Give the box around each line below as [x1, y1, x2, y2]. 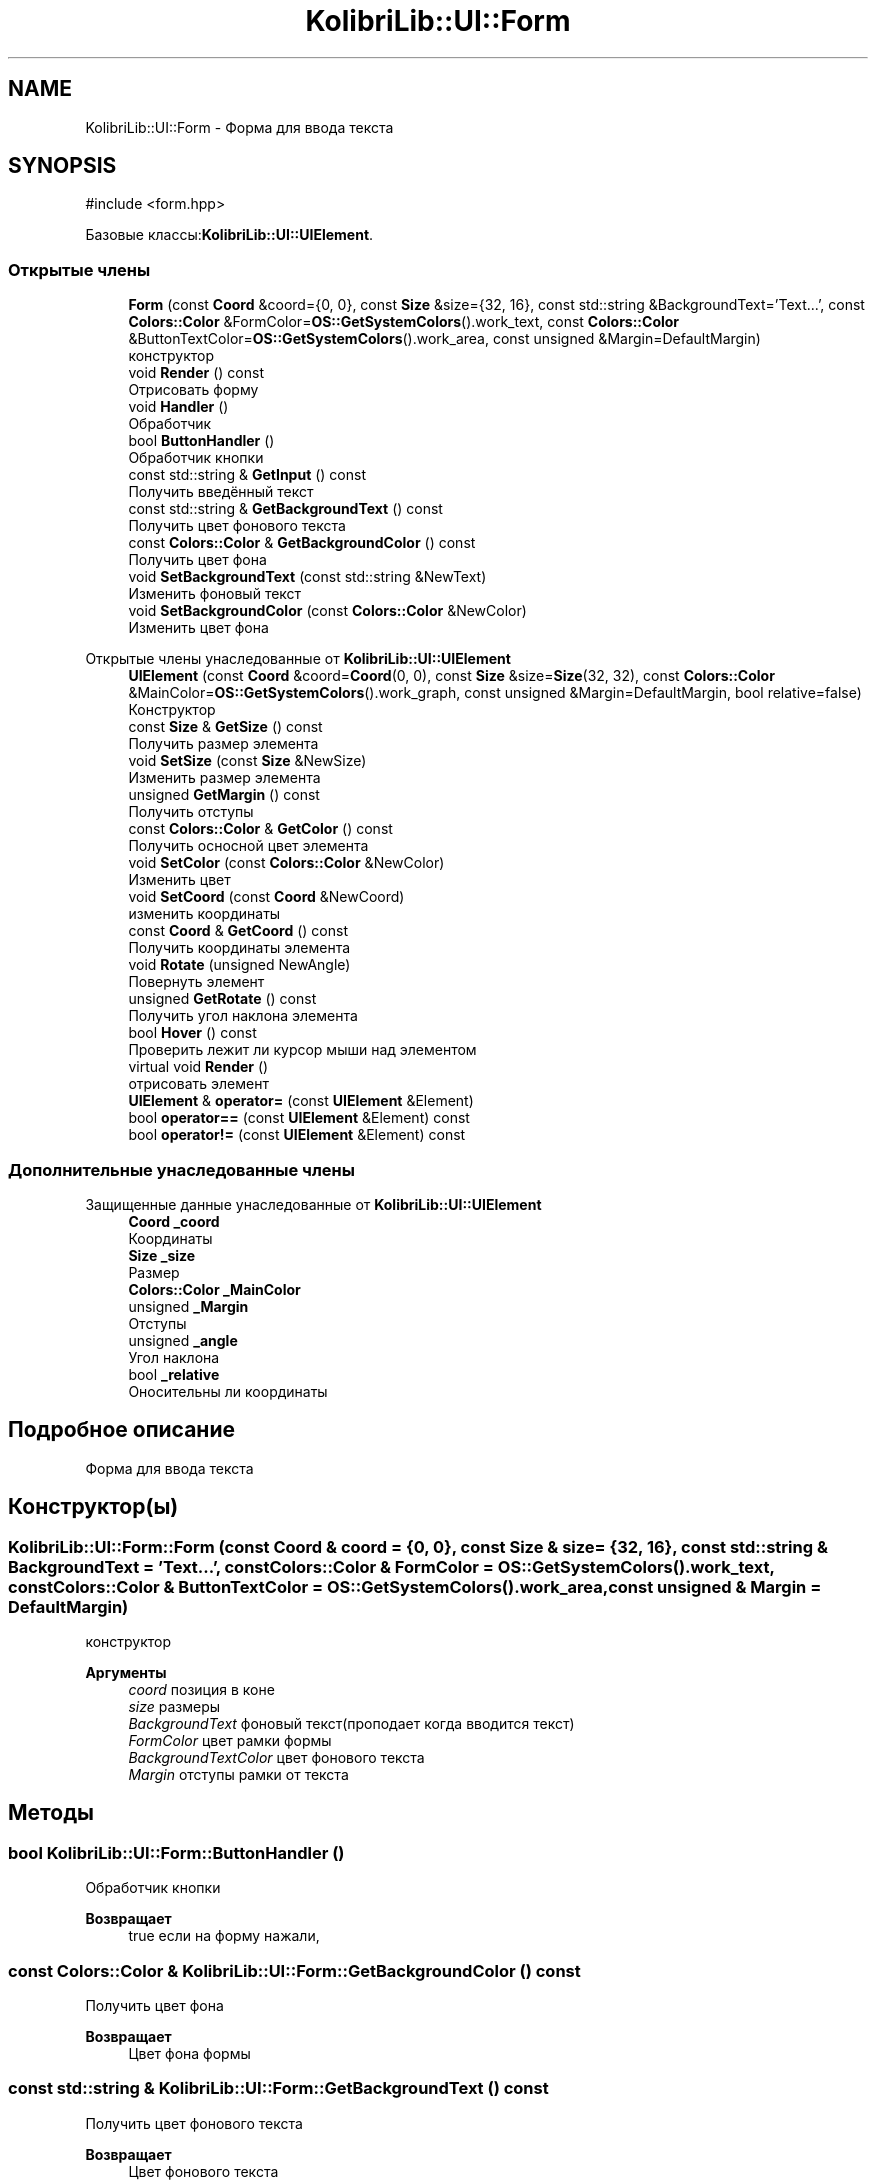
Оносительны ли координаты [128, 1382, 328, 1400]
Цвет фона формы [128, 2044, 251, 2062]
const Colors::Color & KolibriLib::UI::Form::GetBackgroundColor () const [8, 1960, 581, 1981]
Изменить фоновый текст [128, 585, 302, 603]
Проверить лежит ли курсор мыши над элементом [128, 1041, 477, 1059]
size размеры [128, 1698, 221, 1715]
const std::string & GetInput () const [128, 466, 367, 484]
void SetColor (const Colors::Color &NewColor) [128, 854, 445, 872]
